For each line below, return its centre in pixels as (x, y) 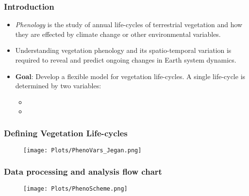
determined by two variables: (58, 86)
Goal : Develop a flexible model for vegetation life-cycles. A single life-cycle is (130, 76)
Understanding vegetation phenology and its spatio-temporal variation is (123, 50)
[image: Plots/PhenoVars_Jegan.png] (83, 151)
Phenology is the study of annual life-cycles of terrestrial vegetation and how (129, 24)
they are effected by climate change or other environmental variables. (118, 34)
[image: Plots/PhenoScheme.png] (75, 189)
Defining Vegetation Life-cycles (66, 133)
